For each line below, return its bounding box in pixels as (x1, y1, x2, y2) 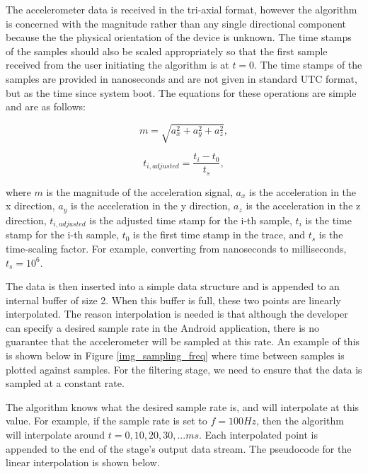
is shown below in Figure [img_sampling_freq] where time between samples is (6, 348, 345, 363)
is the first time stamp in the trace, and (133, 227, 306, 242)
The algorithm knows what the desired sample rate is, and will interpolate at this (6, 399, 360, 414)
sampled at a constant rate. (6, 376, 125, 391)
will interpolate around (6, 427, 105, 442)
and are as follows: (6, 99, 86, 114)
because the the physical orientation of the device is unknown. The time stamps (6, 30, 352, 45)
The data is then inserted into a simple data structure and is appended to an (6, 279, 340, 294)
